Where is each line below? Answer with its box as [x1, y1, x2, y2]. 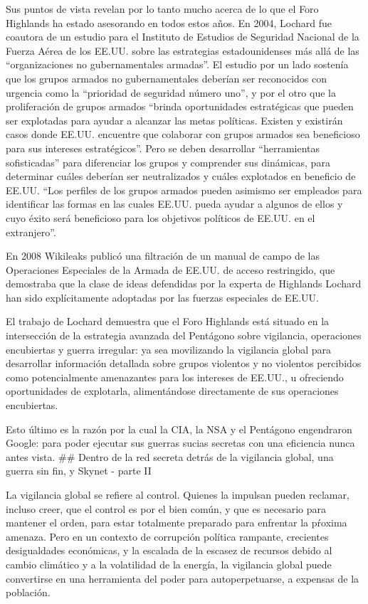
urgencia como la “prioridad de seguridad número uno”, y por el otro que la [6, 85, 336, 100]
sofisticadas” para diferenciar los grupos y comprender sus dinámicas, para [6, 154, 330, 169]
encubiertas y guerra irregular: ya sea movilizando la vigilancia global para [6, 341, 332, 356]
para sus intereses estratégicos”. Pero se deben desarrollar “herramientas [6, 140, 320, 155]
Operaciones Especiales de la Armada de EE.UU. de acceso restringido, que [6, 262, 335, 277]
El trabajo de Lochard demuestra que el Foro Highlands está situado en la [6, 314, 330, 329]
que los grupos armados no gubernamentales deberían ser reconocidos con [6, 70, 327, 85]
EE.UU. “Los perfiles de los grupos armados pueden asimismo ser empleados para [6, 182, 362, 197]
